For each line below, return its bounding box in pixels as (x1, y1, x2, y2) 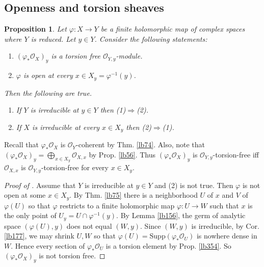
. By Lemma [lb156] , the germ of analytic (116, 210, 246, 221)
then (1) (100, 104, 126, 115)
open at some (4, 190, 46, 200)
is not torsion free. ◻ (39, 250, 105, 261)
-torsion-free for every (41, 162, 109, 173)
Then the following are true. (4, 87, 92, 98)
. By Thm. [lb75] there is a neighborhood (69, 190, 198, 200)
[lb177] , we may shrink (4, 230, 74, 241)
